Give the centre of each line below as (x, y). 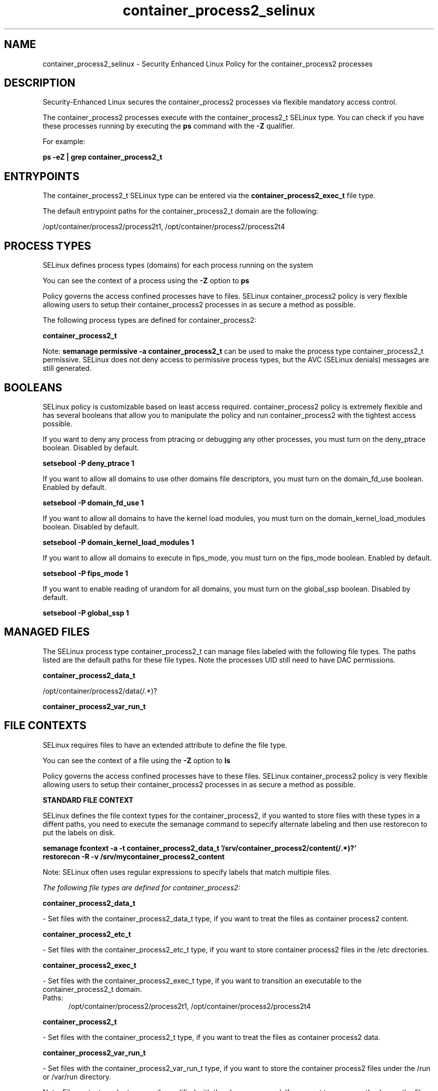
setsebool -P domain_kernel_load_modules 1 (118, 542)
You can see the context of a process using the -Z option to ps (146, 281)
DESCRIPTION (40, 83)
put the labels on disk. (79, 832)
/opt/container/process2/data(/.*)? (100, 691)
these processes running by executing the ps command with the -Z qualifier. (169, 126)
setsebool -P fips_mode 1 (85, 573)
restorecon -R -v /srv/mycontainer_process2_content (134, 856)
